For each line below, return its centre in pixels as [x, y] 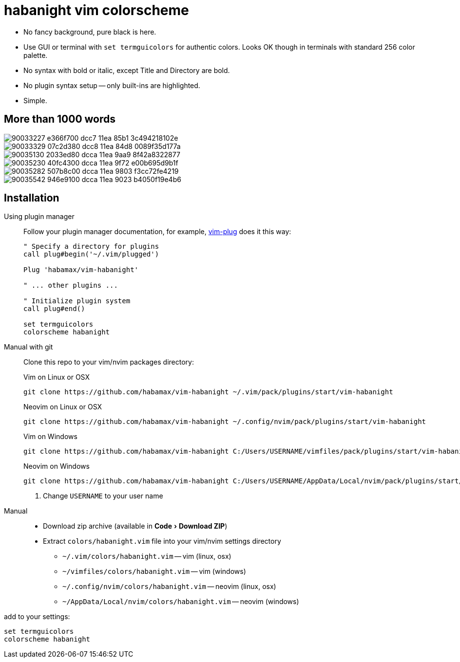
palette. [36, 55]
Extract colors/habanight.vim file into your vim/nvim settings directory [162, 541]
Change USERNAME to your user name [103, 496]
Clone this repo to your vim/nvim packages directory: [109, 362]
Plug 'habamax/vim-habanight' [81, 270]
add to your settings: [37, 617]
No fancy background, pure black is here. [90, 32]
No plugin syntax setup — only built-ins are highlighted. [112, 85]
